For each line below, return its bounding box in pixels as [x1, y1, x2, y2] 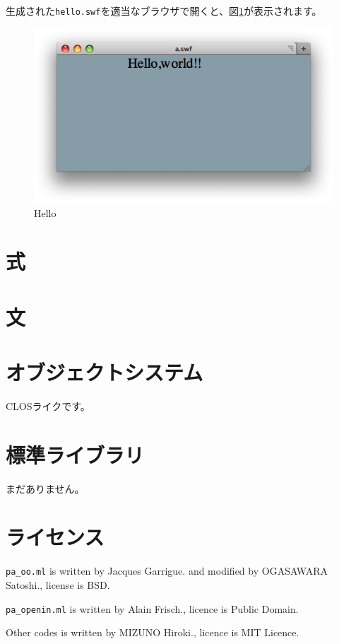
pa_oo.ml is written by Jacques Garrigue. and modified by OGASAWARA [6, 563, 328, 578]
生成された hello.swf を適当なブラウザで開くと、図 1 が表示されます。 [6, 4, 322, 18]
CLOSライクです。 [6, 398, 90, 413]
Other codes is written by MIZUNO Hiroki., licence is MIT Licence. [6, 625, 299, 640]
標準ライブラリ [6, 440, 145, 469]
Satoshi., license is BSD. [6, 578, 110, 592]
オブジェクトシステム [6, 358, 203, 387]
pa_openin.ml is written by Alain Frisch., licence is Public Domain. [6, 601, 299, 616]
